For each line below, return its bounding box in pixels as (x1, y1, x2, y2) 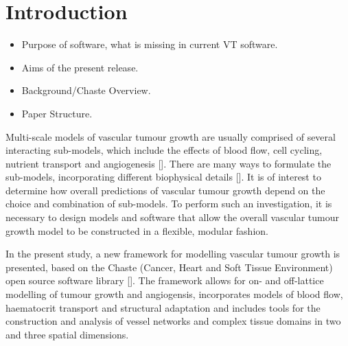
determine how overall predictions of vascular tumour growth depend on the (5, 183, 325, 197)
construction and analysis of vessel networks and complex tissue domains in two (5, 314, 341, 328)
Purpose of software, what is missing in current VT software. (21, 37, 278, 51)
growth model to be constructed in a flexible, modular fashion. (5, 223, 268, 238)
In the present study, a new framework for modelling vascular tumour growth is (5, 246, 340, 261)
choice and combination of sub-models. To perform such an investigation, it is (5, 196, 332, 211)
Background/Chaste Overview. (21, 83, 151, 97)
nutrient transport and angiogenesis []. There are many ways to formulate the (5, 156, 332, 170)
